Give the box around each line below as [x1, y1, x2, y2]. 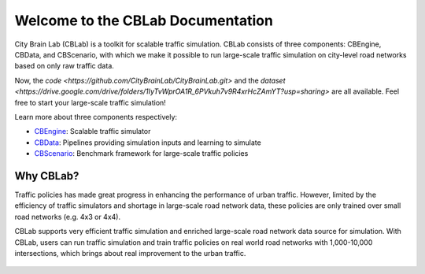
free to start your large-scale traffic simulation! [14, 98, 167, 107]
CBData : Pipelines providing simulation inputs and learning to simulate [34, 138, 261, 147]
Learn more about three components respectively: [14, 112, 177, 121]
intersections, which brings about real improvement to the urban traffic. [14, 248, 246, 257]
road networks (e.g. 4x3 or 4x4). [14, 212, 121, 221]
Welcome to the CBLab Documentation [14, 12, 273, 29]
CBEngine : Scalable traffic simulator [34, 127, 151, 136]
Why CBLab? [14, 169, 79, 183]
